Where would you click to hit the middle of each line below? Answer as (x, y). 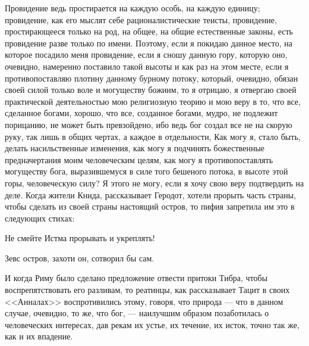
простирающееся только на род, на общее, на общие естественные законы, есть (149, 31)
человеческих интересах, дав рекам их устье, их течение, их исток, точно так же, (152, 324)
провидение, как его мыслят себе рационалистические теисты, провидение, (141, 19)
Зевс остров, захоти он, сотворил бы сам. (80, 258)
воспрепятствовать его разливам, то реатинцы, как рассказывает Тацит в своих (147, 290)
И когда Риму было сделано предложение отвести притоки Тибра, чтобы (136, 278)
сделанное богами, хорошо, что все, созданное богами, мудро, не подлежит (141, 113)
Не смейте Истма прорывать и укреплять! (80, 238)
